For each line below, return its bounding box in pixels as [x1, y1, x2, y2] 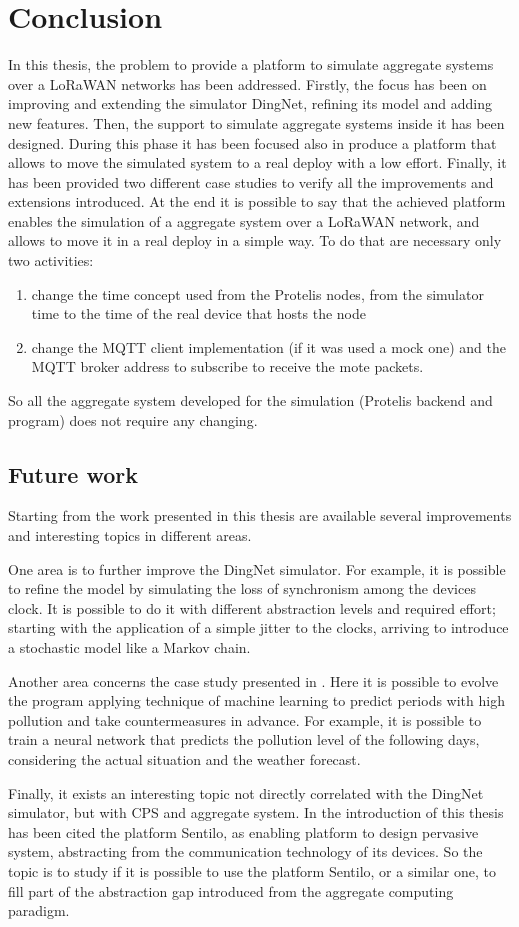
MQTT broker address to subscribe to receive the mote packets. [31, 356, 424, 377]
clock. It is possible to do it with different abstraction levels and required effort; [8, 597, 496, 618]
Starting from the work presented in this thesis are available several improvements [8, 505, 512, 526]
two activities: [8, 250, 94, 271]
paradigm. [8, 900, 70, 921]
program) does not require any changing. [8, 409, 258, 430]
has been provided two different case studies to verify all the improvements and [8, 171, 494, 192]
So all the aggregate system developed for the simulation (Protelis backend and [8, 390, 493, 411]
